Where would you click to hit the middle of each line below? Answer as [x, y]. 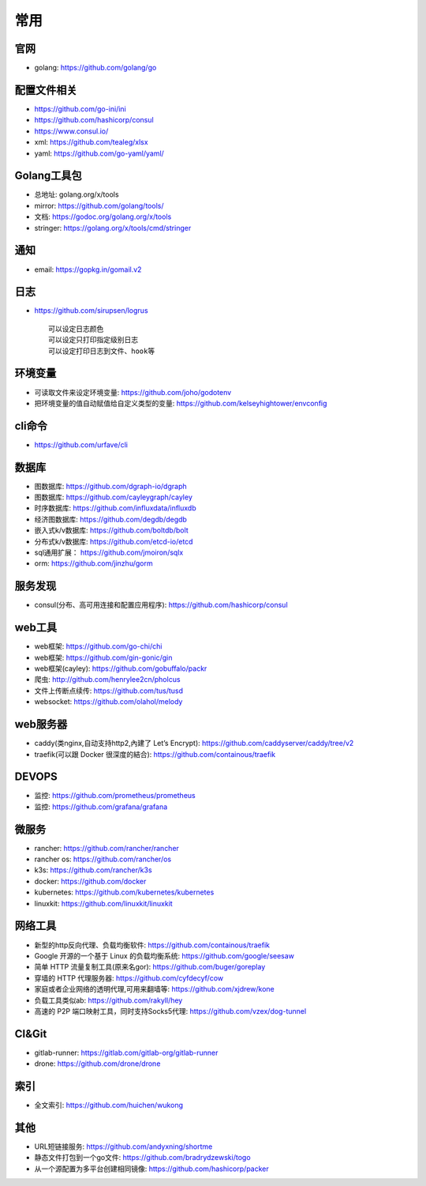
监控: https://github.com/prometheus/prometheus [115, 796]
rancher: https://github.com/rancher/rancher [106, 848]
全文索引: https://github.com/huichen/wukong [108, 1105]
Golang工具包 [48, 176]
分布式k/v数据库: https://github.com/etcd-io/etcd [114, 541]
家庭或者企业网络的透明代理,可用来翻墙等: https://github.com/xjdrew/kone [155, 989]
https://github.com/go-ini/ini [80, 109]
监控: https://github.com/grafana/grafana [101, 807]
